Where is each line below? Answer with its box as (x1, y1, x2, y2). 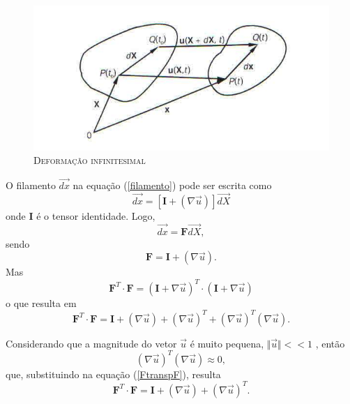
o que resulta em (6, 295, 77, 310)
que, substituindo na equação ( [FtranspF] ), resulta (6, 366, 221, 381)
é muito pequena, (190, 336, 264, 350)
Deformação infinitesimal (33, 153, 146, 167)
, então (315, 336, 345, 350)
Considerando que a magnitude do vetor (6, 336, 177, 350)
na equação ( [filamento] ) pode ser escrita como (73, 178, 272, 193)
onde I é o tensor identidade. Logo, (6, 209, 155, 223)
